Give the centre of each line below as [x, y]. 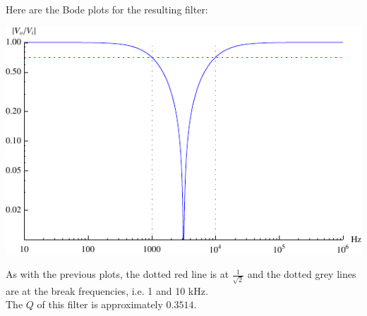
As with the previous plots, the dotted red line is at [118, 274]
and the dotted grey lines [302, 274]
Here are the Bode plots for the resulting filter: [107, 9]
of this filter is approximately [100, 304]
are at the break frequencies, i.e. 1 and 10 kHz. [107, 290]
